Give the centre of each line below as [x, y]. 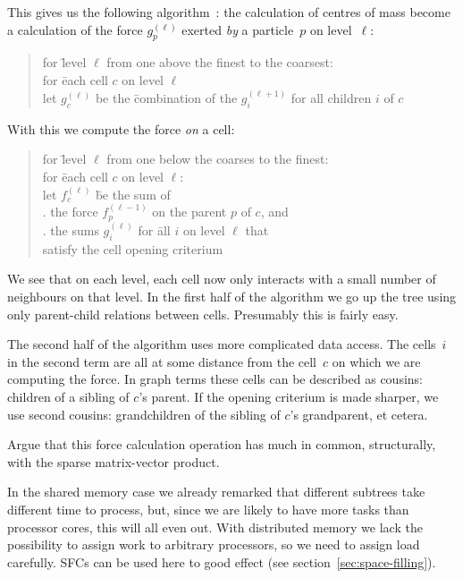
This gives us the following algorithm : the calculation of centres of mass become [229, 12]
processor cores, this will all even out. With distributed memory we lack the [215, 527]
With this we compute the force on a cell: [121, 128]
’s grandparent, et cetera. [359, 414]
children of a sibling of [68, 397]
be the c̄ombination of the [166, 98]
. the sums [71, 230]
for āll [154, 230]
